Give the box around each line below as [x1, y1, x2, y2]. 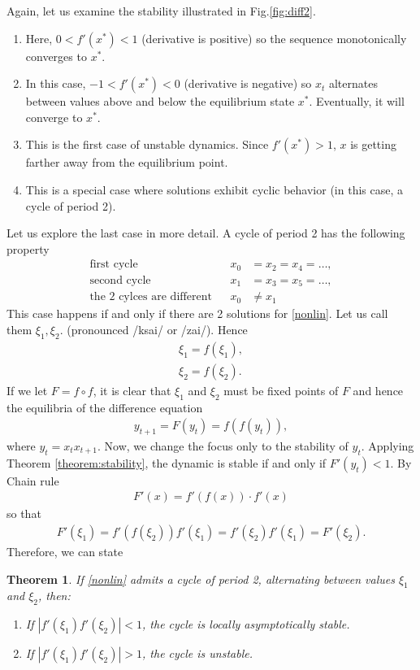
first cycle [89, 259, 138, 271]
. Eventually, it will [309, 93, 405, 110]
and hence [353, 381, 404, 398]
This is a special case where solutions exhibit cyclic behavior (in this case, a [25, 181, 403, 198]
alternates [328, 75, 378, 92]
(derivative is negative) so [184, 75, 312, 92]
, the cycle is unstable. [142, 645, 253, 662]
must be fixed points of [223, 381, 339, 398]
